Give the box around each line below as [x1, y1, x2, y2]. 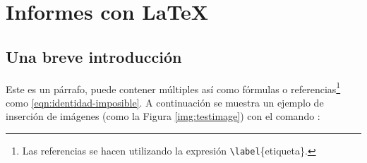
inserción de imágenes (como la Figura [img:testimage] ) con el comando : [6, 109, 320, 123]
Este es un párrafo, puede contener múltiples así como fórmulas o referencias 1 [6, 79, 341, 96]
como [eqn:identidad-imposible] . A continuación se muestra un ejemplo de [6, 95, 324, 109]
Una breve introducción [6, 45, 182, 67]
